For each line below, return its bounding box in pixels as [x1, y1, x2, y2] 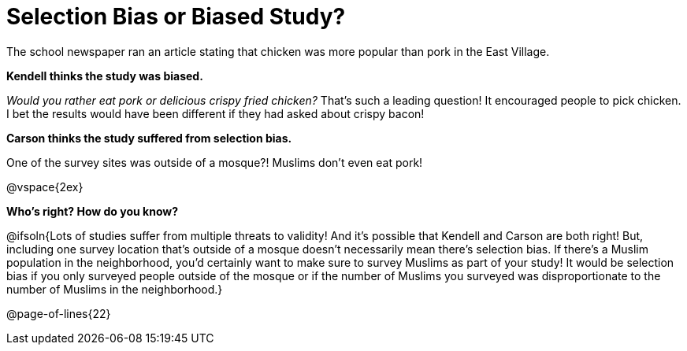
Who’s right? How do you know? [6, 204, 179, 218]
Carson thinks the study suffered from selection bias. [6, 131, 292, 145]
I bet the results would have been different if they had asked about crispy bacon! [6, 106, 425, 120]
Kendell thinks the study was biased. [6, 68, 203, 83]
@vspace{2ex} [6, 179, 84, 194]
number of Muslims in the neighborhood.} [6, 282, 223, 296]
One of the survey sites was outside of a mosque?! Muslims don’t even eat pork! [6, 155, 423, 169]
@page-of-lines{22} [6, 306, 111, 320]
